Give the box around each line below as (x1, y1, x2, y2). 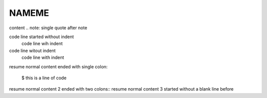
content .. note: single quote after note (9, 25, 88, 31)
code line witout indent (9, 48, 56, 53)
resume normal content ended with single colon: (9, 63, 108, 69)
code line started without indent (9, 34, 74, 40)
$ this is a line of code (21, 75, 67, 81)
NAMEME (9, 7, 49, 18)
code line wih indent (21, 41, 63, 47)
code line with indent (21, 54, 64, 60)
